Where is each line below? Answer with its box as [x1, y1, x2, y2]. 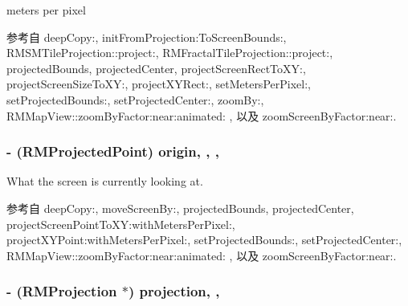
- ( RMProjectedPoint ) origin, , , [6, 141, 219, 161]
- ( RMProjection [6, 281, 117, 301]
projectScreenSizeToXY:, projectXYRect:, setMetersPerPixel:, [6, 75, 311, 92]
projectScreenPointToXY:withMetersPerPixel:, [6, 215, 235, 232]
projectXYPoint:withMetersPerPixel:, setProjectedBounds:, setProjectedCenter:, [6, 231, 402, 248]
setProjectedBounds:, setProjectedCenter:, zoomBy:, [6, 91, 264, 108]
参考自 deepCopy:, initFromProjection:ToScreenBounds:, [6, 28, 287, 45]
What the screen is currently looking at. [6, 173, 203, 190]
